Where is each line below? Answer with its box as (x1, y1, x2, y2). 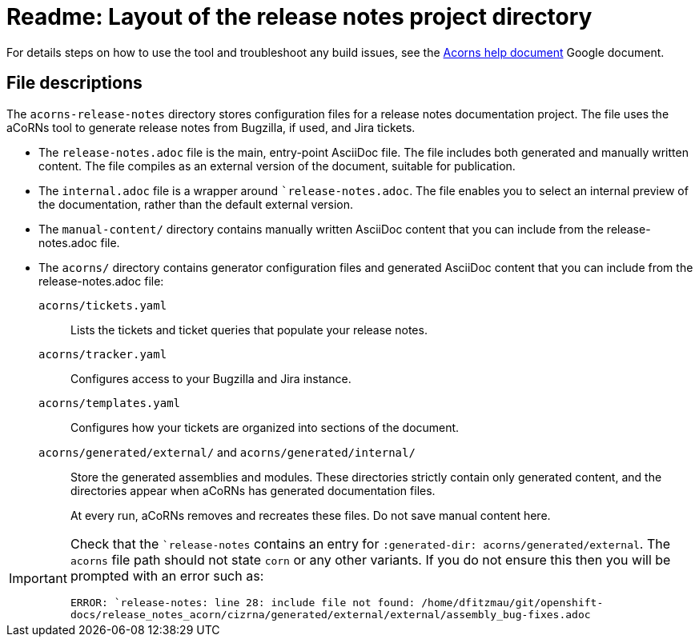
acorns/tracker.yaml (38, 347, 167, 361)
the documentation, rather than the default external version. (38, 197, 354, 211)
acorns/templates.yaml (38, 396, 181, 409)
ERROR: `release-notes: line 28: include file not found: (70, 596, 416, 609)
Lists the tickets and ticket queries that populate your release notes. (70, 322, 428, 337)
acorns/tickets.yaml (38, 298, 167, 312)
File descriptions (6, 73, 143, 94)
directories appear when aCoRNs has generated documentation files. (70, 483, 436, 497)
